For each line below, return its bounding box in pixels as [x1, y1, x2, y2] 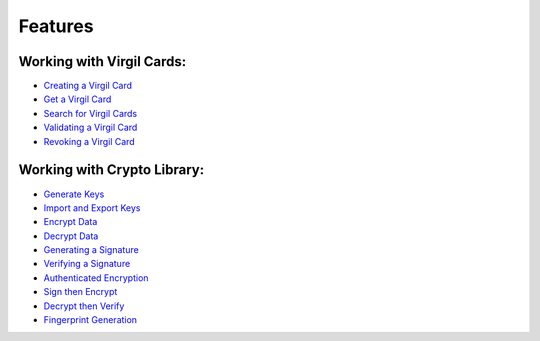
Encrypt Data [43, 216, 98, 228]
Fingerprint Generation [43, 314, 138, 326]
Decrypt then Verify [43, 300, 125, 312]
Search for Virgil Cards [43, 107, 138, 119]
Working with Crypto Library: [18, 161, 205, 179]
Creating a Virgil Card [43, 80, 133, 92]
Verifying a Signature [43, 258, 131, 270]
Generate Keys [43, 188, 105, 200]
